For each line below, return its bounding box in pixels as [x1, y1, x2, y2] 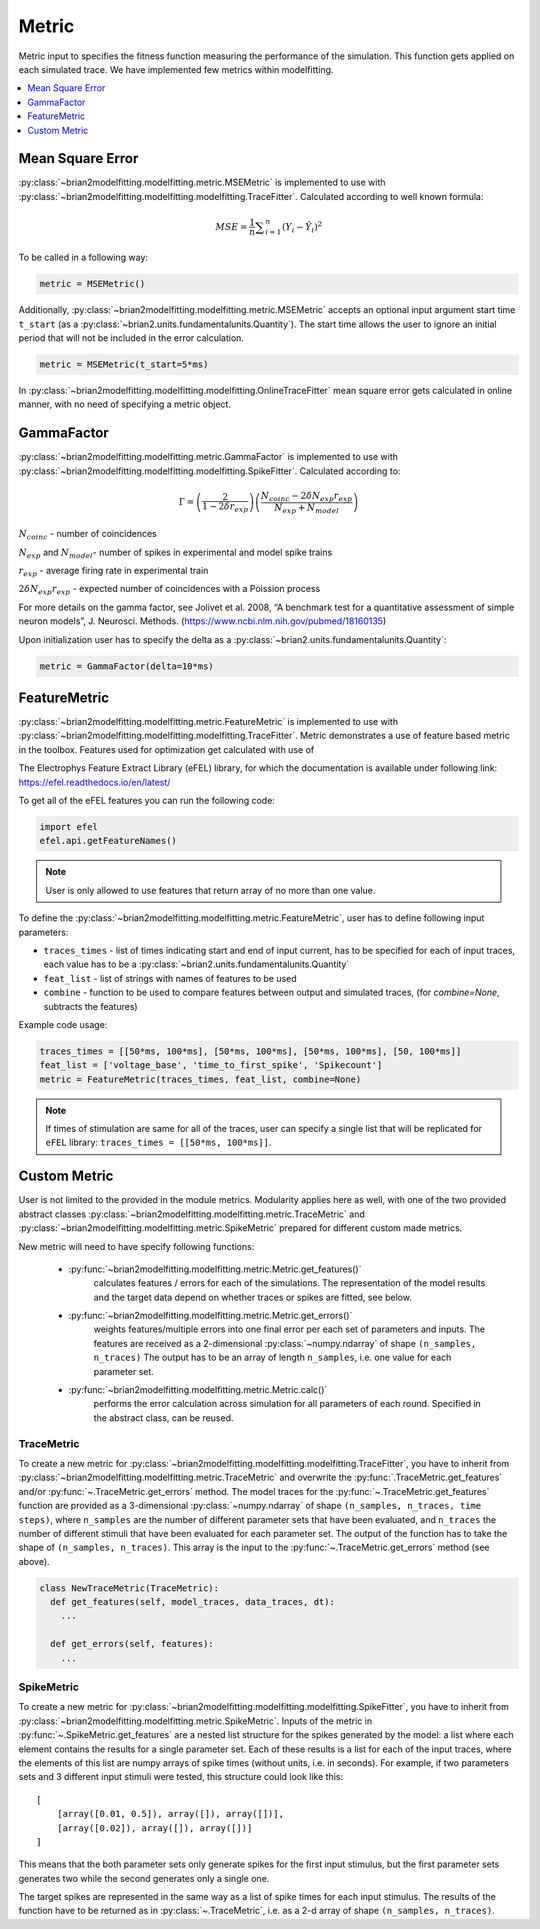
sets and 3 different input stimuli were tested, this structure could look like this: [18, 1771, 344, 1783]
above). [18, 1555, 50, 1567]
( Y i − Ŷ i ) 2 [281, 220, 323, 235]
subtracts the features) [43, 1000, 139, 1012]
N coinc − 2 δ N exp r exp [260, 490, 353, 504]
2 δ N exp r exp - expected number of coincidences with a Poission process [18, 583, 321, 597]
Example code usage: [18, 1018, 108, 1030]
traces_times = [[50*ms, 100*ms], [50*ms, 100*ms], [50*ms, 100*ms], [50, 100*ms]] [39, 1045, 462, 1057]
